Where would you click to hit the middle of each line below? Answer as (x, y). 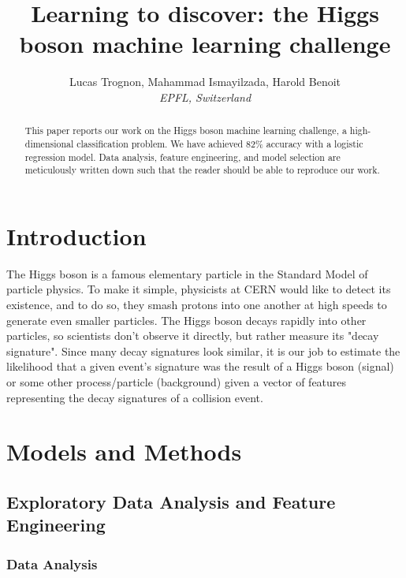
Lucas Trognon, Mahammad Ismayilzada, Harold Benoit (205, 82)
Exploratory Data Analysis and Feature (171, 501)
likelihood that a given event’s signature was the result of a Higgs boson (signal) (200, 366)
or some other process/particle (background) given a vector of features (177, 382)
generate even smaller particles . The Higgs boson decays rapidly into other (186, 320)
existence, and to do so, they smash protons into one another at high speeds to (197, 305)
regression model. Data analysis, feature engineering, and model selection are (183, 157)
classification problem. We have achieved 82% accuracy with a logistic (220, 143)
